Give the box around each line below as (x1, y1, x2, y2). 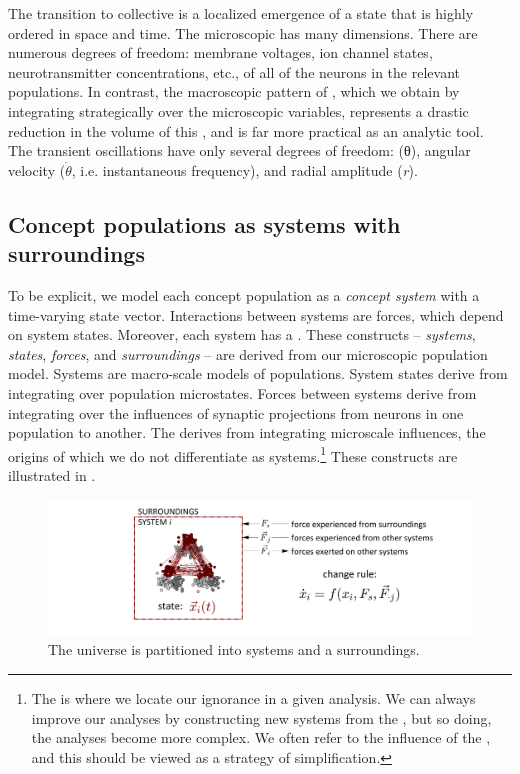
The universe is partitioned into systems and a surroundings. (48, 639, 420, 660)
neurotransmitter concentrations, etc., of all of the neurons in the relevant (8, 61, 460, 82)
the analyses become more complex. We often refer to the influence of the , (31, 727, 491, 748)
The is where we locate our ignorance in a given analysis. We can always (31, 687, 476, 708)
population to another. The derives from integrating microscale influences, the (8, 422, 486, 443)
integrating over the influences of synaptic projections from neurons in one (8, 402, 464, 423)
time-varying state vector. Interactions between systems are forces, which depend (8, 304, 504, 325)
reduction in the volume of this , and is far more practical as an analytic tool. (8, 120, 484, 141)
